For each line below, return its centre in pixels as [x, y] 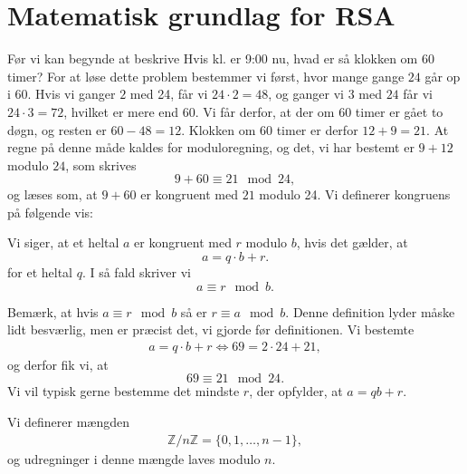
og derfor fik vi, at [58, 364]
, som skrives [101, 164]
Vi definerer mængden [69, 422]
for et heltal [40, 272]
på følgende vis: [50, 212]
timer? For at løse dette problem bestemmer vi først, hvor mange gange [206, 76]
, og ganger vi [306, 94]
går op [443, 76]
